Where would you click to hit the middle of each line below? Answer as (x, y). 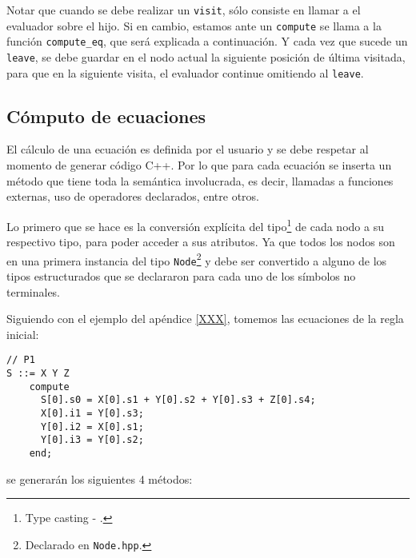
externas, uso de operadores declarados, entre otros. (133, 196)
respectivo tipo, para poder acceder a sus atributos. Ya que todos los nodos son (201, 242)
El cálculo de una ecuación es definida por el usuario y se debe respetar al (188, 149)
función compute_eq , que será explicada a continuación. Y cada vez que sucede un (207, 41)
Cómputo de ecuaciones (106, 116)
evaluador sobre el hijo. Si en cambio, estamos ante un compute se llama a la (194, 25)
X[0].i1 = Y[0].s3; (92, 414)
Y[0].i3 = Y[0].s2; (92, 440)
